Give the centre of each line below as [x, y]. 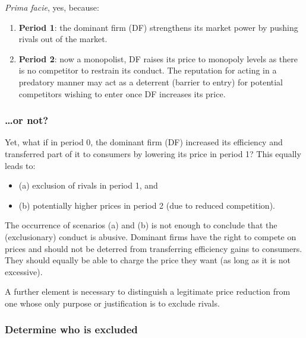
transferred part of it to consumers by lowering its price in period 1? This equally [153, 153]
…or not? [27, 120]
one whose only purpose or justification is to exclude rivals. [112, 303]
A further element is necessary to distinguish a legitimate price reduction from [148, 291]
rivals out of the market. [63, 39]
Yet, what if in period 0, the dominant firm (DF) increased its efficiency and [144, 142]
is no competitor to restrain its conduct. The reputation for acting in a [148, 70]
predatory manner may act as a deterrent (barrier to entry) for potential [151, 82]
